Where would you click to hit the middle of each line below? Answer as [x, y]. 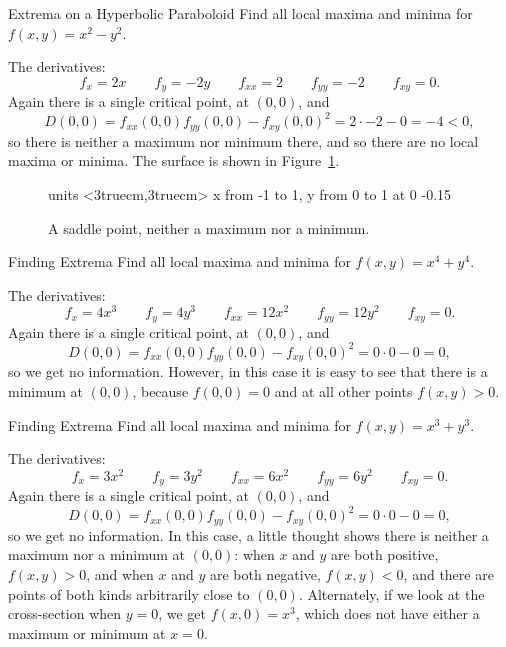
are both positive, [384, 554]
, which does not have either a [387, 613]
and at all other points [343, 391]
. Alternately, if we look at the [391, 593]
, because [160, 391]
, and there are [448, 574]
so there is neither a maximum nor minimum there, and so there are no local [243, 140]
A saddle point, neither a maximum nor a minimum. [209, 227]
